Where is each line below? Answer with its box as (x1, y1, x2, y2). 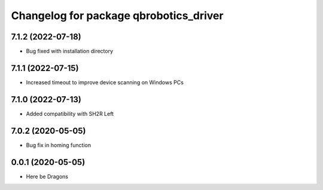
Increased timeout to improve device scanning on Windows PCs (26, 78, 184, 86)
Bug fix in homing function (26, 141, 92, 149)
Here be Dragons (26, 173, 69, 180)
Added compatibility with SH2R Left (26, 110, 114, 117)
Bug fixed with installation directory (26, 48, 114, 55)
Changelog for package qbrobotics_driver (11, 9, 224, 22)
